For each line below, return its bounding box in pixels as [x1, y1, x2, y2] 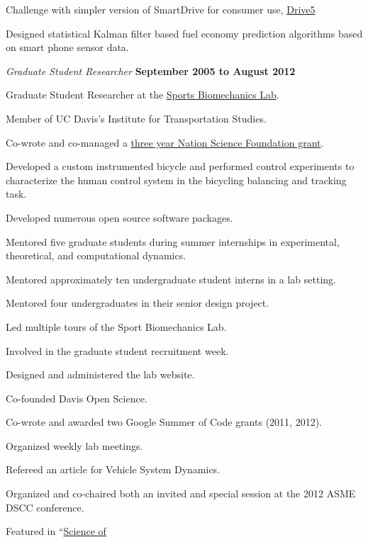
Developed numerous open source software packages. [6, 210, 233, 225]
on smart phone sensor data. [6, 40, 129, 55]
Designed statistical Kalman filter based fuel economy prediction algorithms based [6, 26, 363, 40]
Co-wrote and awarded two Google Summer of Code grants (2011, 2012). [6, 414, 322, 429]
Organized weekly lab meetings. [6, 438, 143, 453]
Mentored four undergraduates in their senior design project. [6, 295, 269, 310]
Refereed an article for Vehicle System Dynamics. [6, 462, 221, 477]
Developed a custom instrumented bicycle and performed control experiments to [6, 159, 355, 174]
